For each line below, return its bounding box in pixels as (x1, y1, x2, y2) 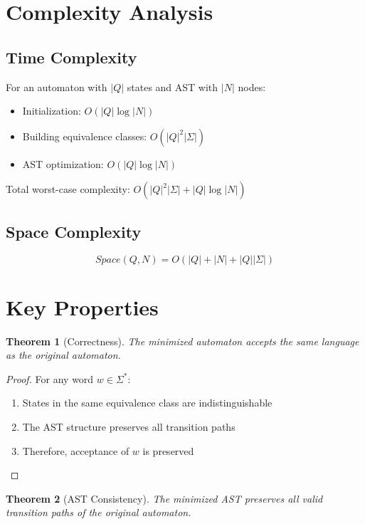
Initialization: (22, 103, 81, 118)
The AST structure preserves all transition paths (22, 419, 236, 434)
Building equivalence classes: (22, 128, 147, 143)
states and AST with (127, 79, 218, 94)
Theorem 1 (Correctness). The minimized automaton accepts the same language (6, 333, 359, 348)
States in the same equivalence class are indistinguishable (22, 395, 273, 410)
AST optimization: (22, 156, 104, 171)
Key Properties (6, 292, 159, 321)
